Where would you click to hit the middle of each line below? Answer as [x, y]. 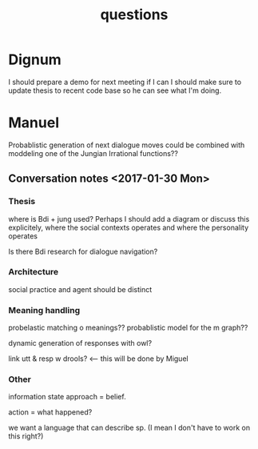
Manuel [34, 123]
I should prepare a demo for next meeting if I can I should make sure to [125, 82]
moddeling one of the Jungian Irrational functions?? [93, 153]
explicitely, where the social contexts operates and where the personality [129, 227]
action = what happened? [50, 412]
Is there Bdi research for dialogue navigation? [83, 251]
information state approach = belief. [67, 397]
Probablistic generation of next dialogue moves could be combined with [127, 145]
